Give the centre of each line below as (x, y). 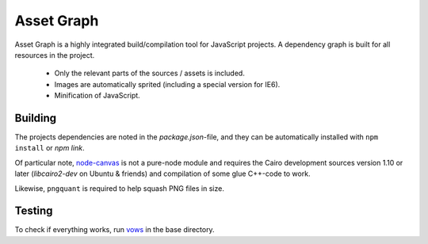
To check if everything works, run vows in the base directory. (115, 230)
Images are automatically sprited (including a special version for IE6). (167, 84)
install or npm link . (50, 148)
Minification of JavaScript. (97, 96)
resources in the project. (55, 55)
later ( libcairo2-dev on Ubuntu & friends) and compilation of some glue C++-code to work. (162, 173)
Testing (34, 211)
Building (36, 118)
